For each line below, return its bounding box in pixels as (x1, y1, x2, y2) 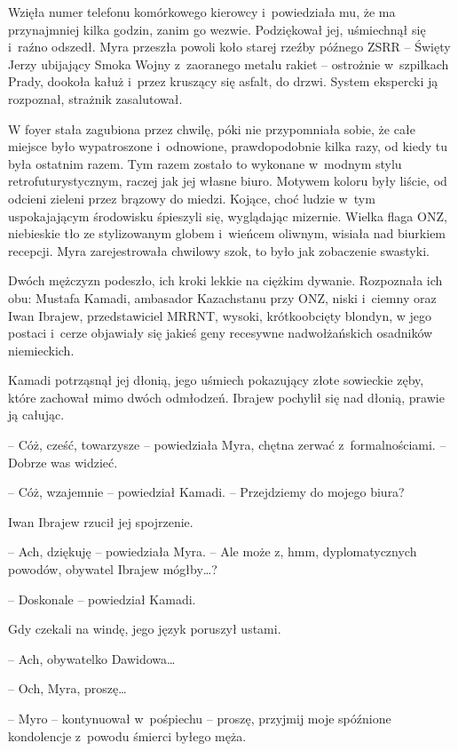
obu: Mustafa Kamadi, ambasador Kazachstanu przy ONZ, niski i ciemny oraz (8, 288, 437, 307)
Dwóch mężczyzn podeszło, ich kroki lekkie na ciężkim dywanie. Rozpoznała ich (8, 271, 443, 290)
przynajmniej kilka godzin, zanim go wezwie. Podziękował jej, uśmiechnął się (8, 20, 426, 38)
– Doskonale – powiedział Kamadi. (8, 589, 196, 608)
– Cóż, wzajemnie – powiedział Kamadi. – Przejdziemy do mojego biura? (8, 483, 405, 501)
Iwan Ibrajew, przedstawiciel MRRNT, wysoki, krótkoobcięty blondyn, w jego (8, 306, 432, 324)
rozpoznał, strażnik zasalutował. (8, 89, 183, 108)
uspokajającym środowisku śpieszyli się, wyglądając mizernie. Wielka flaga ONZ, (8, 206, 447, 225)
